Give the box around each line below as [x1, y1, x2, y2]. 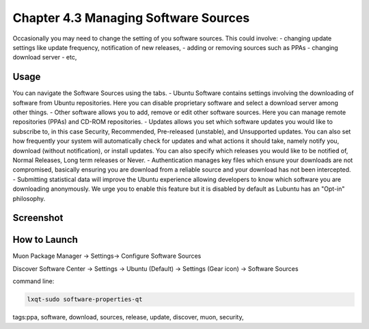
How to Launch [12, 234, 79, 246]
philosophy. [12, 194, 46, 202]
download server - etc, [12, 53, 77, 62]
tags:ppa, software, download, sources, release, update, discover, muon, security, [12, 313, 244, 321]
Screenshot [12, 212, 64, 224]
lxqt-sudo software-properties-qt [27, 295, 143, 304]
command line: [12, 277, 55, 285]
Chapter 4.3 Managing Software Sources [12, 10, 250, 25]
